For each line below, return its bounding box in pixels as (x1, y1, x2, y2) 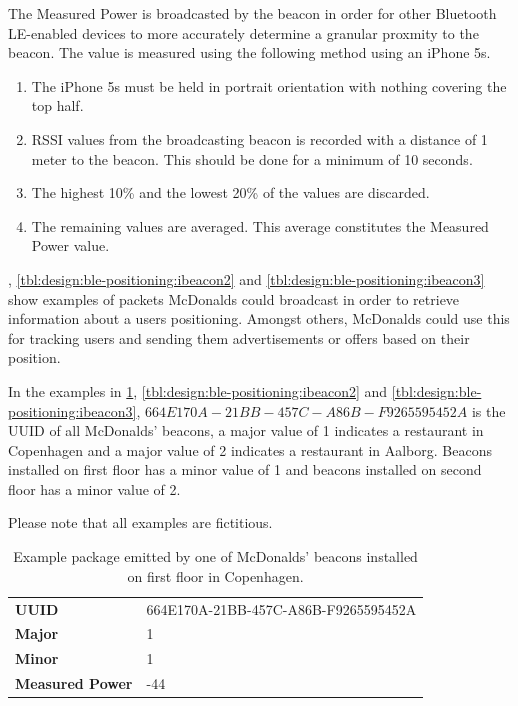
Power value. (31, 235, 110, 256)
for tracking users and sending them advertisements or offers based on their (8, 327, 470, 348)
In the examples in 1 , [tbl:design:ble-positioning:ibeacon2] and (8, 380, 388, 401)
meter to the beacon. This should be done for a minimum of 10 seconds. (31, 148, 473, 169)
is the (471, 400, 506, 421)
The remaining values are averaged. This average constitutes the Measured (31, 215, 489, 236)
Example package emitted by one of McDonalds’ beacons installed (13, 546, 418, 567)
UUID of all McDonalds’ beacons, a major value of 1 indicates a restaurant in (8, 420, 484, 441)
